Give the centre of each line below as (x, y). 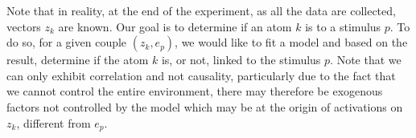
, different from (54, 122)
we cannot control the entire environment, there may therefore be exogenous (195, 91)
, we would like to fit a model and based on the (291, 42)
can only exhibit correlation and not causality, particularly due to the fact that (201, 75)
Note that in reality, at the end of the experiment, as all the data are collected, (201, 10)
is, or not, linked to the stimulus (241, 60)
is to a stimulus (343, 26)
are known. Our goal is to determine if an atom (175, 26)
